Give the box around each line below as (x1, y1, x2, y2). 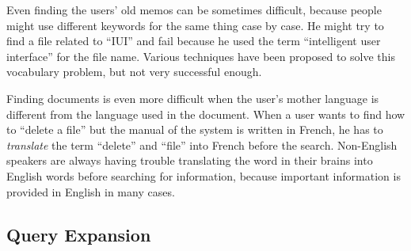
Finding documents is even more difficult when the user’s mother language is (6, 89, 379, 106)
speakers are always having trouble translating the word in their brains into (6, 152, 373, 169)
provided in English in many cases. (6, 183, 175, 200)
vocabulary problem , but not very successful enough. (6, 63, 262, 80)
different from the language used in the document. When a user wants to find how (6, 105, 405, 122)
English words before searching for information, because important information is (6, 167, 401, 184)
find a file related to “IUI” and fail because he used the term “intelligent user (6, 32, 381, 49)
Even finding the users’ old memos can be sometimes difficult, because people (6, 2, 382, 17)
